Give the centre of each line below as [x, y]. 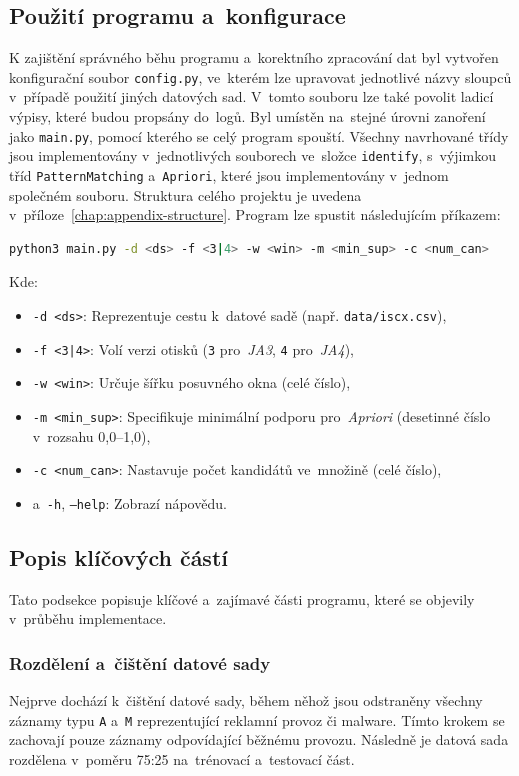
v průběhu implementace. [88, 618]
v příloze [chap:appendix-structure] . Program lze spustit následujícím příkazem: [255, 214]
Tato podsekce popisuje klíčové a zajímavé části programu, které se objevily [242, 598]
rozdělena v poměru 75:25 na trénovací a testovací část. [182, 758]
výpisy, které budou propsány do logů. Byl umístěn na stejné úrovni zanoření [247, 116]
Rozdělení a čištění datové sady [140, 662]
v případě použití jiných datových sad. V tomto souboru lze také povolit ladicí [251, 96]
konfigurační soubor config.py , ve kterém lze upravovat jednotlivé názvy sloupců [260, 76]
